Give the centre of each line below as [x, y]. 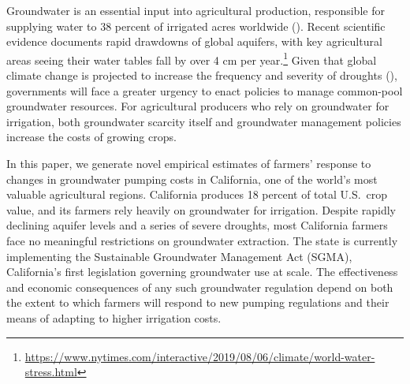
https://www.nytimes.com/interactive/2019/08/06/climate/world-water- [200, 356]
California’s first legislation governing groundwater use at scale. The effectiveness [202, 272]
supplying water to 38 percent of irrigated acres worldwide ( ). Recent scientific [196, 26]
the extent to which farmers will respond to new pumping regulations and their [198, 302]
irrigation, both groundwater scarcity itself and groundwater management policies [204, 121]
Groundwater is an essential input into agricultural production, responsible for [196, 10]
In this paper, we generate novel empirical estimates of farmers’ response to [189, 163]
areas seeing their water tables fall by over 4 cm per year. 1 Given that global [192, 58]
